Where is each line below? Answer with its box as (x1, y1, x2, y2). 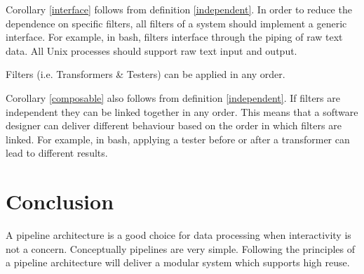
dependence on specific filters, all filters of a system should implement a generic (6, 15, 347, 30)
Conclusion (6, 187, 114, 216)
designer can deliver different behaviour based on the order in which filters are (6, 118, 342, 133)
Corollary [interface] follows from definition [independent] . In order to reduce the (6, 2, 352, 16)
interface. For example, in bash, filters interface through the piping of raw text (6, 30, 343, 44)
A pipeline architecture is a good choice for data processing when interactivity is (6, 228, 351, 242)
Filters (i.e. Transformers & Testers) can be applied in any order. (6, 67, 285, 81)
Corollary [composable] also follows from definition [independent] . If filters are (6, 90, 340, 105)
